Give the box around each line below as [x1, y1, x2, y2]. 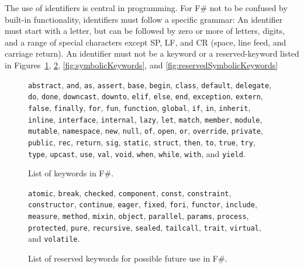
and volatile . [28, 232, 80, 245]
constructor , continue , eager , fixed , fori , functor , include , [28, 198, 257, 210]
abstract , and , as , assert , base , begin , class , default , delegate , [28, 78, 272, 91]
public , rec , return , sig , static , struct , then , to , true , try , [28, 135, 255, 148]
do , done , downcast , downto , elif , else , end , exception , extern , [28, 90, 263, 102]
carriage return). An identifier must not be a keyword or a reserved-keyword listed [5, 47, 299, 60]
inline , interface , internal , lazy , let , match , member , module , [28, 113, 262, 125]
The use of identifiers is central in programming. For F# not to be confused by [5, 2, 288, 13]
